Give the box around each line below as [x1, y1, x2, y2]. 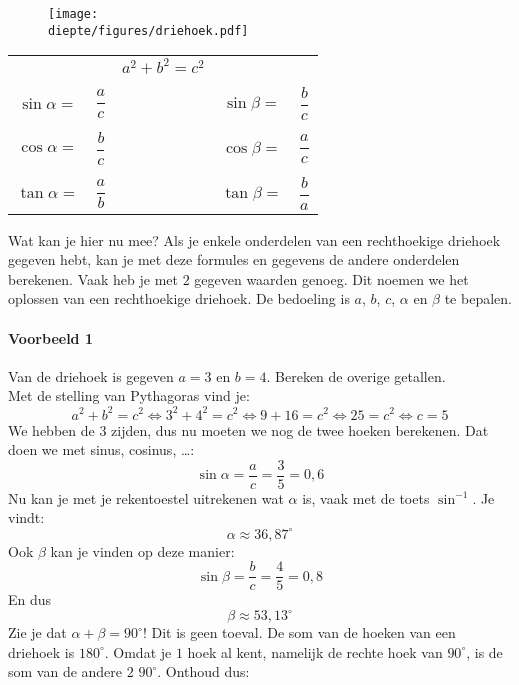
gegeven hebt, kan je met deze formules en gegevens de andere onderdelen [8, 249, 460, 270]
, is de [466, 641, 503, 662]
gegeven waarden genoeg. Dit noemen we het [194, 268, 469, 289]
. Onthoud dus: [157, 661, 250, 682]
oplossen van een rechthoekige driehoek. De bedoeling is [8, 288, 350, 309]
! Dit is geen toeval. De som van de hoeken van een [142, 622, 456, 643]
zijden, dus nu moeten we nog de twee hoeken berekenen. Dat [111, 419, 489, 440]
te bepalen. [444, 288, 512, 309]
